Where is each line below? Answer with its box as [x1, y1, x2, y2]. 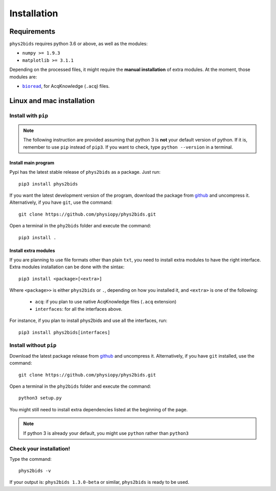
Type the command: [9, 456, 52, 462]
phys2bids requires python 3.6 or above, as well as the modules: [9, 41, 148, 47]
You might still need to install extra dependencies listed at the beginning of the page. [9, 406, 188, 412]
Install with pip [9, 112, 49, 119]
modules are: [9, 74, 37, 80]
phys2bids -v [18, 468, 51, 474]
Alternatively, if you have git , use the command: [9, 199, 112, 205]
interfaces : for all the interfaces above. [35, 306, 123, 312]
